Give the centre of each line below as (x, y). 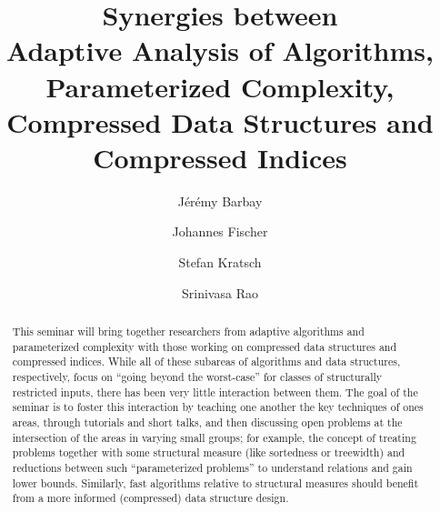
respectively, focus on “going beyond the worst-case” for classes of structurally (197, 377)
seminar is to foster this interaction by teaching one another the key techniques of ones (218, 407)
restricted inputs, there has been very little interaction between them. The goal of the (215, 392)
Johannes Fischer (220, 231)
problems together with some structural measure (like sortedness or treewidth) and (209, 452)
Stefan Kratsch (220, 262)
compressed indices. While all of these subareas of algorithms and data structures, (206, 361)
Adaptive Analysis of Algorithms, (220, 50)
